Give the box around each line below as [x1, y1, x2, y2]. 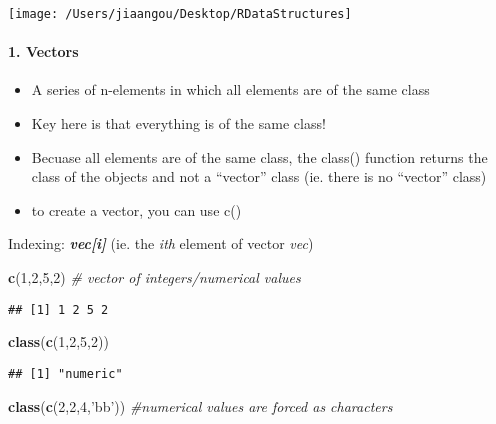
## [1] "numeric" [8, 366, 123, 381]
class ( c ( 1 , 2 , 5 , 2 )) [8, 331, 109, 352]
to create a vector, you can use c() [31, 199, 242, 220]
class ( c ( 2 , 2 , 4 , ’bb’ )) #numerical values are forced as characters [8, 395, 393, 416]
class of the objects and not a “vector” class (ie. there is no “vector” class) [31, 166, 487, 187]
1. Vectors [8, 41, 79, 62]
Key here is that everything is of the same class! [31, 113, 326, 134]
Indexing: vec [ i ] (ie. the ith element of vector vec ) [8, 233, 314, 254]
